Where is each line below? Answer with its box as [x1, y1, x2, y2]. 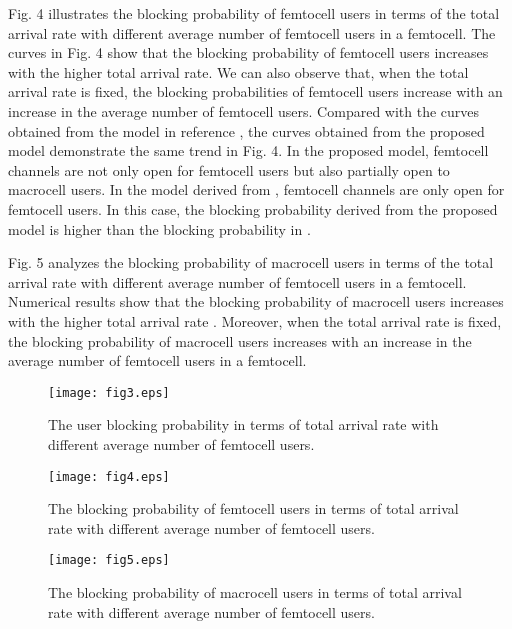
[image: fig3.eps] [48, 385, 170, 400]
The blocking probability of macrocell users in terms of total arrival [48, 582, 462, 603]
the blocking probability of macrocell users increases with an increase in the [8, 330, 472, 351]
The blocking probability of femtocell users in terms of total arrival [48, 498, 459, 519]
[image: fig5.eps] [48, 553, 170, 568]
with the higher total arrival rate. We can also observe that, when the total [8, 61, 469, 82]
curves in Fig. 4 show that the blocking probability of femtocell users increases [8, 42, 489, 63]
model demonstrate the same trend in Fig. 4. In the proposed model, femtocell [8, 140, 489, 161]
